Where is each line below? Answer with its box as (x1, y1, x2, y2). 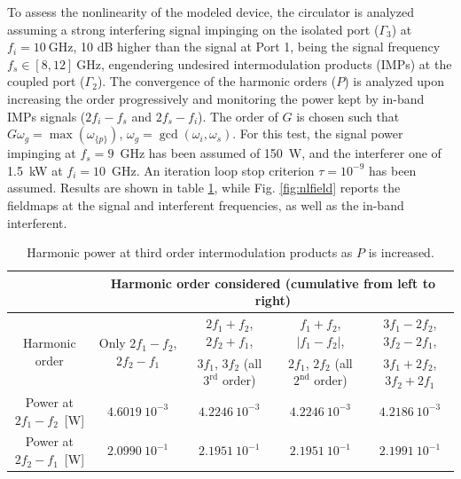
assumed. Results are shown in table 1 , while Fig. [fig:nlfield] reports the (7, 178, 401, 197)
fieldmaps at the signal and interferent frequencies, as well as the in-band (7, 195, 404, 214)
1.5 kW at (7, 161, 63, 179)
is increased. (368, 243, 434, 262)
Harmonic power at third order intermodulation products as (27, 243, 353, 262)
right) (254, 291, 291, 310)
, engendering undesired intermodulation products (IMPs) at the (101, 54, 452, 73)
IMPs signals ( (7, 106, 86, 125)
